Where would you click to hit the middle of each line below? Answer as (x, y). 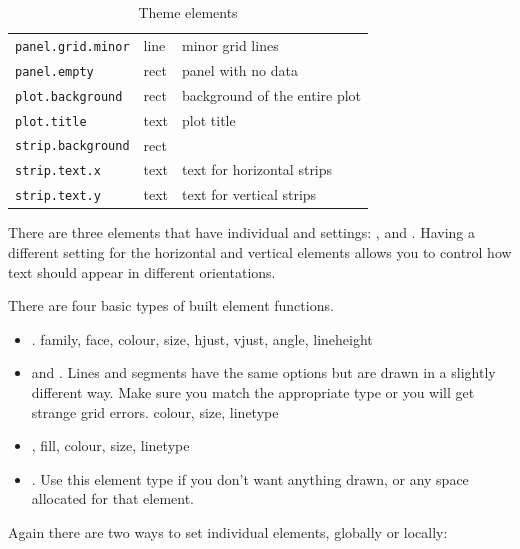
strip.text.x (58, 171)
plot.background (69, 96)
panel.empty (54, 71)
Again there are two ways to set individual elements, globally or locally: (228, 531)
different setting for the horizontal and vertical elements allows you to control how (260, 252)
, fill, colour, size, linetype (110, 445)
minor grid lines (230, 44)
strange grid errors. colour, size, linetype (155, 411)
